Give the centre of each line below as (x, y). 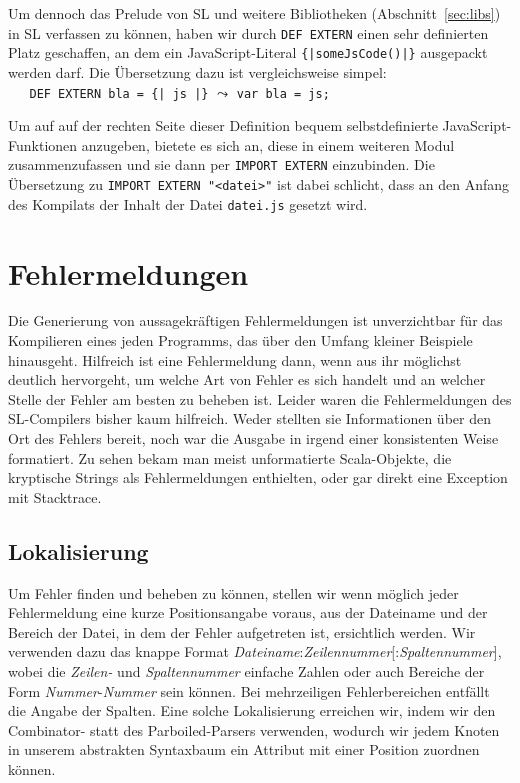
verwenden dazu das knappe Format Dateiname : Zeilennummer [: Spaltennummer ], (255, 651)
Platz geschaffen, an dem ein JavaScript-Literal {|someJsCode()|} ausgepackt (248, 52)
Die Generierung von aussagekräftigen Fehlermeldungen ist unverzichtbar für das (255, 320)
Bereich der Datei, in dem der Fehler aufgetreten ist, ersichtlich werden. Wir (242, 631)
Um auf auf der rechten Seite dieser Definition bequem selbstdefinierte (223, 125)
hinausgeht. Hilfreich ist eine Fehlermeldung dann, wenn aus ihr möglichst (235, 359)
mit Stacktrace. (55, 496)
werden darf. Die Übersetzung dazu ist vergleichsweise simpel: (197, 71)
